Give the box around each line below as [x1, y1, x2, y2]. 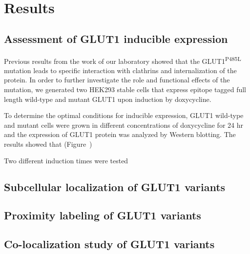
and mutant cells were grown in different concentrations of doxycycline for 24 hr [4, 119, 243, 130]
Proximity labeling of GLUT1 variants [4, 208, 201, 223]
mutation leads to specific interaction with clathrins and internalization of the [4, 65, 237, 75]
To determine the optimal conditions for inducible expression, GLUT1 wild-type [4, 110, 244, 120]
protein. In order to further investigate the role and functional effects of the [4, 75, 230, 85]
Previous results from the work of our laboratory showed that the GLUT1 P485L [4, 54, 241, 66]
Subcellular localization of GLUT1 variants [4, 179, 226, 194]
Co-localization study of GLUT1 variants [4, 236, 215, 252]
